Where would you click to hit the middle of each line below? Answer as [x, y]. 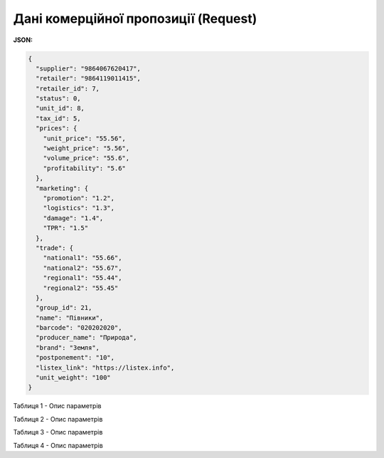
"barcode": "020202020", [79, 328]
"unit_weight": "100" [74, 378]
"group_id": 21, [64, 308]
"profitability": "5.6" [84, 168]
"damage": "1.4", [73, 218]
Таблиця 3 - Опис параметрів [58, 432]
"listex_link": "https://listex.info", [105, 368]
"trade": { [55, 248]
